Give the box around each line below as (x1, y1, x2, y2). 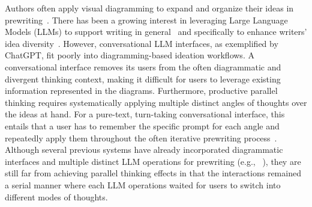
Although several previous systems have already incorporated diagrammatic (5, 143, 283, 156)
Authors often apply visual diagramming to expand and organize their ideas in (5, 2, 294, 14)
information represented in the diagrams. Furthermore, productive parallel (5, 84, 278, 97)
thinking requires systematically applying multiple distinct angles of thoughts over (5, 96, 307, 108)
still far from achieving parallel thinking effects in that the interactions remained (5, 167, 301, 179)
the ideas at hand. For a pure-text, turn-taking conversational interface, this (5, 108, 285, 120)
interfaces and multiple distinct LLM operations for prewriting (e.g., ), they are (5, 155, 301, 167)
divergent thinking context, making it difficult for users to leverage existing (5, 72, 281, 85)
